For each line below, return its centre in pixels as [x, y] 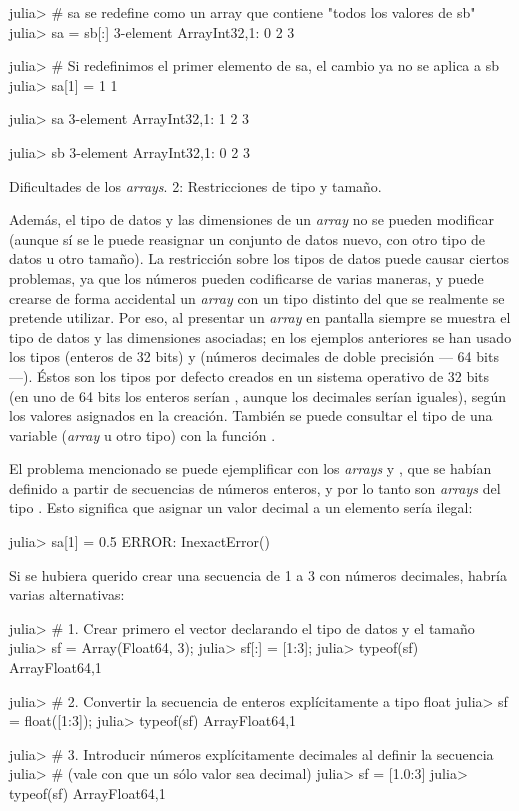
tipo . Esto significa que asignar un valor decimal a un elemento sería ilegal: [241, 507]
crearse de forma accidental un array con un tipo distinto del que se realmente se [257, 297]
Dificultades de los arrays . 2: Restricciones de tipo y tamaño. [195, 185]
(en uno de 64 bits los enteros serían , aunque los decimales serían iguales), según [257, 395]
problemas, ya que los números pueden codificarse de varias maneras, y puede [246, 277]
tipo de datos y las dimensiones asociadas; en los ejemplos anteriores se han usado [260, 336]
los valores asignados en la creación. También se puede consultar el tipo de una [251, 415]
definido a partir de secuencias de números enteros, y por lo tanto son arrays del [255, 487]
